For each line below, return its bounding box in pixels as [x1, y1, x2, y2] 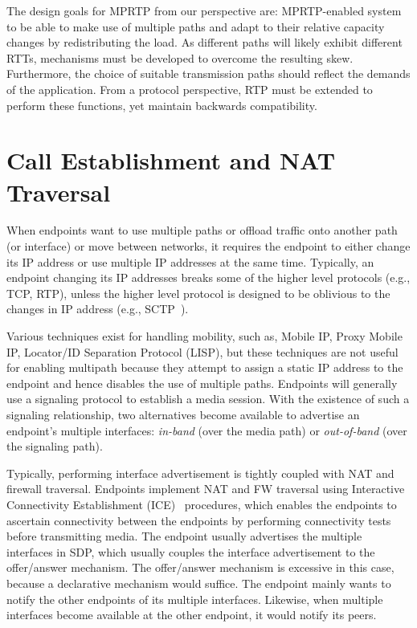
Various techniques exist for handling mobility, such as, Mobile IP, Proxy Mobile [6, 328, 403, 345]
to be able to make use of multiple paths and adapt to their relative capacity [6, 18, 385, 35]
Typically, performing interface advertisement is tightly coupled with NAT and [6, 464, 395, 481]
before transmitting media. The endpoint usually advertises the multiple [6, 528, 362, 544]
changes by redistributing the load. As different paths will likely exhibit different [6, 34, 403, 51]
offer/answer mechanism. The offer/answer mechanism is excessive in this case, [6, 559, 395, 576]
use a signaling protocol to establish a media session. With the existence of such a [6, 390, 410, 407]
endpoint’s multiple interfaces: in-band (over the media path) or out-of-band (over [6, 422, 407, 438]
